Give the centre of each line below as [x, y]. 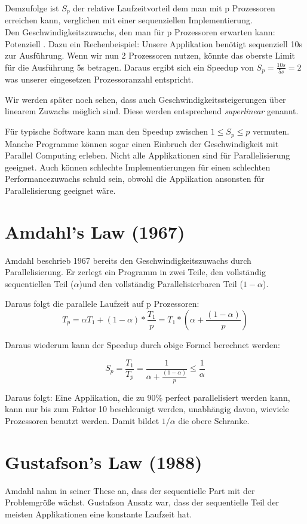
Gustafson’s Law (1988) [104, 461]
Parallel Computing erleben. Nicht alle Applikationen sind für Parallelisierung [148, 155]
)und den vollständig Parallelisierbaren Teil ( [161, 283]
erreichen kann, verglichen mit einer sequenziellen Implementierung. [129, 20]
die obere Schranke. [214, 420]
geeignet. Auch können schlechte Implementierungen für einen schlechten [138, 167]
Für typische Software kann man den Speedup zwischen [107, 131]
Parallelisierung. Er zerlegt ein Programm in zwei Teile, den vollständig [135, 272]
